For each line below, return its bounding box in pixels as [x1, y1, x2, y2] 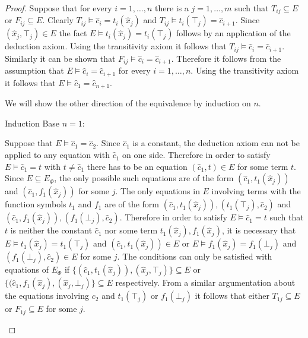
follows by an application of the [176, 27, 291, 39]
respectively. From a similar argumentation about [115, 276, 296, 289]
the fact [59, 27, 87, 39]
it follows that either [195, 289, 269, 302]
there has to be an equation [87, 160, 188, 172]
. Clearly [42, 14, 74, 26]
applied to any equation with [5, 149, 110, 161]
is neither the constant [10, 224, 93, 236]
